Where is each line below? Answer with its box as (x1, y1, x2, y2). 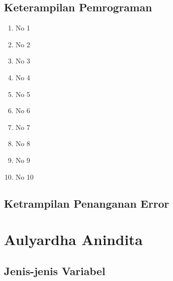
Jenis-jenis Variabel (4, 263, 105, 278)
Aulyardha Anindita (4, 229, 143, 250)
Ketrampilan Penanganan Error (4, 195, 169, 211)
